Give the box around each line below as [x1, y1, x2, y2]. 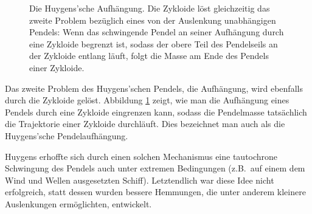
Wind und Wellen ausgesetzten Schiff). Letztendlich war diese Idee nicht [5, 173, 274, 186]
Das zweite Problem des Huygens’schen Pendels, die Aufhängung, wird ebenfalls [5, 81, 303, 94]
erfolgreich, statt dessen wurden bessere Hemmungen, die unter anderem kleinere [5, 185, 306, 198]
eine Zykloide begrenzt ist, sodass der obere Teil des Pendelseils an [29, 37, 278, 50]
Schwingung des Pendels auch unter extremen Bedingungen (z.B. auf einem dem [5, 162, 305, 174]
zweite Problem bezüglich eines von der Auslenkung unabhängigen [29, 13, 276, 26]
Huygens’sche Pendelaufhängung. [5, 129, 128, 142]
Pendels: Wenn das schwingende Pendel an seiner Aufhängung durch [29, 26, 284, 38]
